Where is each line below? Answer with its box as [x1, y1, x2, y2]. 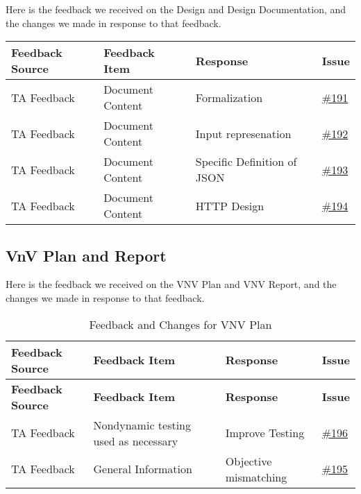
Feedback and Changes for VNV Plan [89, 316, 272, 332]
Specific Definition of [195, 153, 297, 170]
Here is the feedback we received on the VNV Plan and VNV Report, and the [6, 277, 337, 291]
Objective [225, 452, 272, 469]
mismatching [225, 468, 287, 485]
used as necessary [93, 432, 178, 449]
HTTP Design [195, 197, 265, 214]
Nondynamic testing [93, 416, 192, 433]
